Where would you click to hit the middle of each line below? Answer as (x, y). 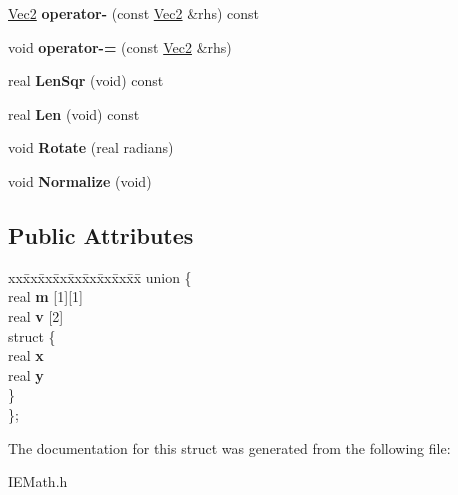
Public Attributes (101, 234)
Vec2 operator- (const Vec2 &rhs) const (133, 13)
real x (26, 355)
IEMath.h (38, 481)
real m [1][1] (45, 296)
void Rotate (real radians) (91, 147)
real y (26, 374)
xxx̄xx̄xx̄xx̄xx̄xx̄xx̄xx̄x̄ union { (100, 276)
